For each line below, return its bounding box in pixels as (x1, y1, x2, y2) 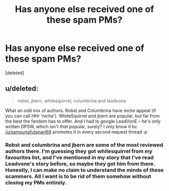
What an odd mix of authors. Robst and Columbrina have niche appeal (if (5, 107, 156, 114)
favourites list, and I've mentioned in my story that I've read (5, 154, 154, 161)
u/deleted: (5, 84, 39, 93)
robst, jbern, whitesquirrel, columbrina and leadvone (17, 98, 127, 104)
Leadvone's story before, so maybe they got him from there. (5, 160, 155, 167)
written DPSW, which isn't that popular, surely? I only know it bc (5, 123, 137, 129)
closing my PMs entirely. (5, 179, 67, 186)
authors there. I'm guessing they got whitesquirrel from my (5, 147, 152, 154)
